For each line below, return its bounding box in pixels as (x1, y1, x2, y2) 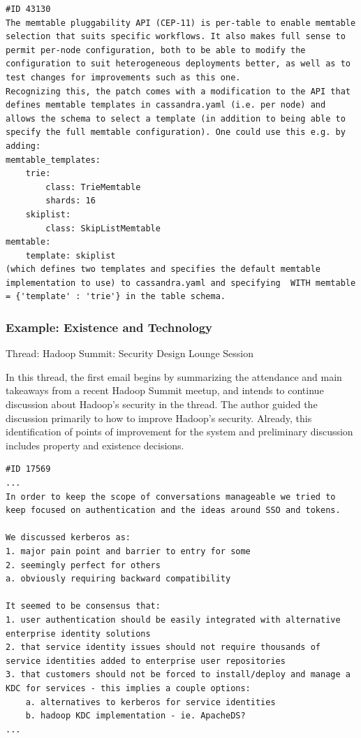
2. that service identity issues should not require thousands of (6, 642, 321, 653)
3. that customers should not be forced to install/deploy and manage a (6, 670, 351, 680)
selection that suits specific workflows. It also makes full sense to (6, 31, 346, 42)
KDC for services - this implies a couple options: (6, 683, 251, 693)
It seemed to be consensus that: (6, 601, 161, 612)
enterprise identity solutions (6, 628, 151, 639)
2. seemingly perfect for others (6, 560, 161, 570)
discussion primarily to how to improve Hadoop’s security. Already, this (6, 410, 312, 425)
